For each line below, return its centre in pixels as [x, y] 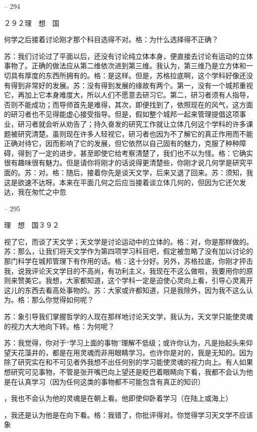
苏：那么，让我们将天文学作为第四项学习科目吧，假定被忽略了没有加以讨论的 [128, 251]
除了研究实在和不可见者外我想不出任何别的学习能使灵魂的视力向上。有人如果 [128, 362]
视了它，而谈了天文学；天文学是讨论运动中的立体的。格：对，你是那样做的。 [128, 241]
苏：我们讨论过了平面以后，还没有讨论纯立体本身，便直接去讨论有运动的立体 [128, 56]
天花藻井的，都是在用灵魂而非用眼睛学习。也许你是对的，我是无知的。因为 [132, 352]
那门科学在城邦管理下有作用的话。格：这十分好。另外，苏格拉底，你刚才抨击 [128, 261]
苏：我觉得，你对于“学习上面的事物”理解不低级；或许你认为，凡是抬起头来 [125, 343]
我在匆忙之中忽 [42, 192]
